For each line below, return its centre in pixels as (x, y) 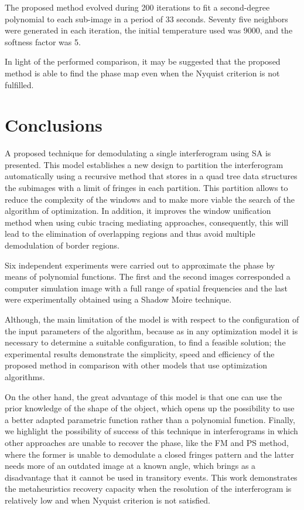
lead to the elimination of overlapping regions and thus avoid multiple (130, 234)
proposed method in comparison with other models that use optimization (136, 365)
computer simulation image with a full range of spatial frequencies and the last (146, 288)
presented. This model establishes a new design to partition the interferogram (144, 164)
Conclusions (54, 125)
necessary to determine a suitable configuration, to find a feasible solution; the (145, 342)
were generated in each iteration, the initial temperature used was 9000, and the (149, 30)
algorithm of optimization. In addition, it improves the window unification (138, 211)
